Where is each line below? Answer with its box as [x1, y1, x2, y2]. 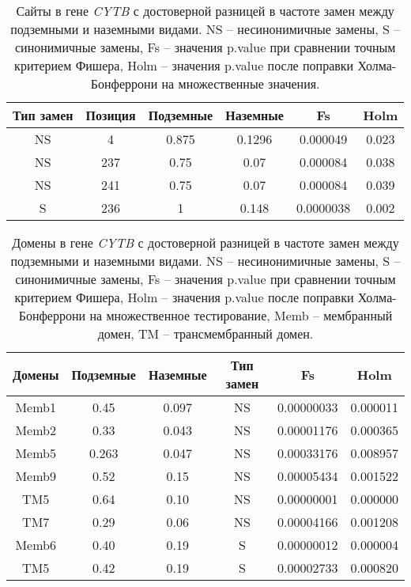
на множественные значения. [161, 74, 320, 93]
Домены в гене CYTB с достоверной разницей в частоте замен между [12, 233, 399, 252]
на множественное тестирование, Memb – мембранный [89, 306, 393, 324]
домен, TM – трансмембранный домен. [97, 324, 314, 343]
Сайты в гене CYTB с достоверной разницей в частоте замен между [16, 2, 394, 20]
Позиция [85, 106, 136, 124]
